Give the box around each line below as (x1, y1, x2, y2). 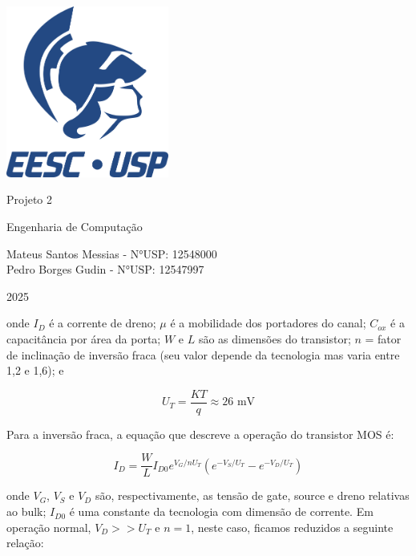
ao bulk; (6, 503, 46, 520)
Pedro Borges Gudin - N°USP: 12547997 (6, 261, 204, 278)
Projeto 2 (6, 191, 53, 208)
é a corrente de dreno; (49, 315, 156, 331)
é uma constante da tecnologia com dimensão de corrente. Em (69, 503, 374, 520)
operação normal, (6, 518, 91, 535)
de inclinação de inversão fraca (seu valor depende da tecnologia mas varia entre (6, 346, 400, 363)
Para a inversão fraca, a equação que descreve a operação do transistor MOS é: (6, 425, 394, 442)
